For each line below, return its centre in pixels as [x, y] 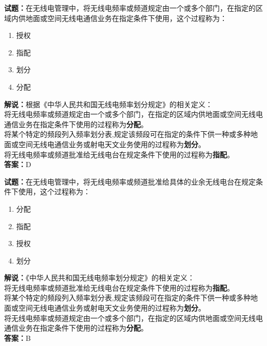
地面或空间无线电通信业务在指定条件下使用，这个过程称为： [126, 18]
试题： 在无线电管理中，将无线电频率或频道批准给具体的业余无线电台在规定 [130, 181]
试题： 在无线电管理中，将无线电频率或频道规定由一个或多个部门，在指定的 [130, 8]
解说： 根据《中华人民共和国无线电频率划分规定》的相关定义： [108, 104]
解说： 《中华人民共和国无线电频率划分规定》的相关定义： [99, 278]
